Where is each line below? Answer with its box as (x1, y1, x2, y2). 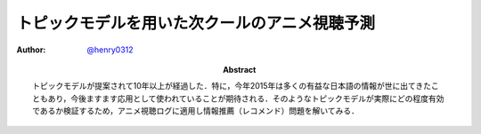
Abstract (223, 64, 257, 75)
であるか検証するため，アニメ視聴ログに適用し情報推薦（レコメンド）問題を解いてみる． (32, 106, 360, 116)
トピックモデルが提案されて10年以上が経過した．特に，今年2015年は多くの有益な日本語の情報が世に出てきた (32, 81, 432, 91)
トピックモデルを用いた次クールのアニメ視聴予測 (16, 13, 376, 33)
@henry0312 (86, 44, 134, 55)
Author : (16, 44, 46, 55)
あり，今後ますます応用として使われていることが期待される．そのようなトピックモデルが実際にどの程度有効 (47, 93, 444, 104)
